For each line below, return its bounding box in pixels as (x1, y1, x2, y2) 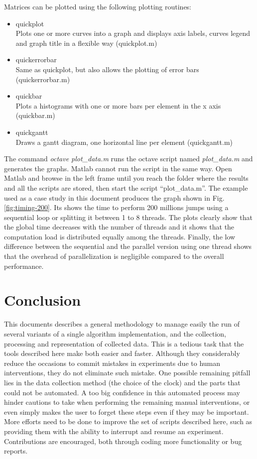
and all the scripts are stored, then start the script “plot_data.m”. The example (4, 182, 248, 193)
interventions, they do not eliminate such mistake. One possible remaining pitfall (4, 367, 251, 378)
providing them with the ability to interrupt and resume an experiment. (4, 426, 224, 436)
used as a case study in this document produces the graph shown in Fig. (4, 192, 225, 203)
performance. (4, 260, 44, 271)
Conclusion (4, 290, 81, 310)
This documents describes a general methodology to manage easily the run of (4, 319, 240, 329)
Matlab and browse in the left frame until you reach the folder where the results (4, 173, 249, 183)
